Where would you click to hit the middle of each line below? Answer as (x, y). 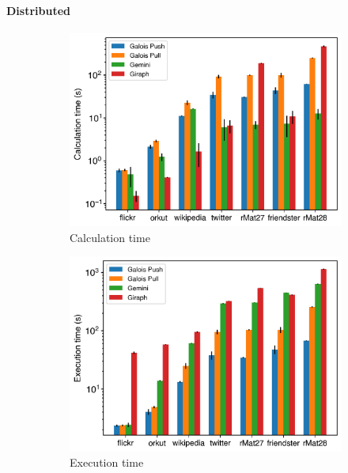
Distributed (39, 10)
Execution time (107, 462)
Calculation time (110, 237)
